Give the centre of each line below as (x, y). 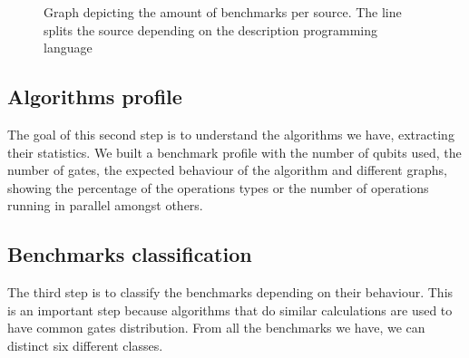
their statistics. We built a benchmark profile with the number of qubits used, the (234, 152)
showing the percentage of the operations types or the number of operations (218, 187)
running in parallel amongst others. (105, 205)
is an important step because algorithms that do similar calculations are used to (230, 310)
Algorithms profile (95, 97)
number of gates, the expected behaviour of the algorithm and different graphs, (227, 170)
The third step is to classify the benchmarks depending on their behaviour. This (230, 292)
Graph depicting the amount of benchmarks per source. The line (223, 12)
